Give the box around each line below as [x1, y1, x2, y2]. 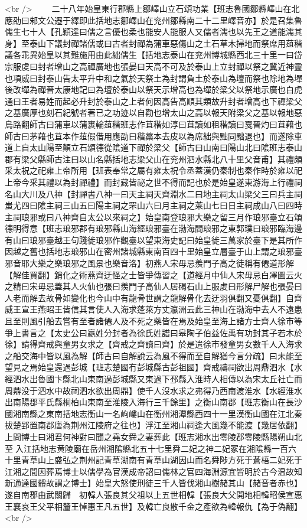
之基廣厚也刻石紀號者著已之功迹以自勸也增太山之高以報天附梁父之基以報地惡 [5, 106, 302, 119]
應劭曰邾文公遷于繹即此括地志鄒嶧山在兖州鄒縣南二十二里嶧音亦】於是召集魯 [5, 14, 302, 26]
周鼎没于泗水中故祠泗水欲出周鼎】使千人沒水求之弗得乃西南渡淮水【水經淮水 [5, 384, 302, 396]
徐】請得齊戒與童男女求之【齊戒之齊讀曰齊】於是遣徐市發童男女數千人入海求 [5, 338, 302, 350]
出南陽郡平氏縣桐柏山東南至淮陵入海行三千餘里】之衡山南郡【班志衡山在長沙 [5, 396, 302, 408]
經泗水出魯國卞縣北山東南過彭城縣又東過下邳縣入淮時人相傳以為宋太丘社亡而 [5, 373, 302, 384]
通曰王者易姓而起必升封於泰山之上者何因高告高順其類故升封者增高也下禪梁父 [5, 94, 302, 107]
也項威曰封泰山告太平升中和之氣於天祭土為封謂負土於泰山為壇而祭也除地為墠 [5, 71, 302, 84]
